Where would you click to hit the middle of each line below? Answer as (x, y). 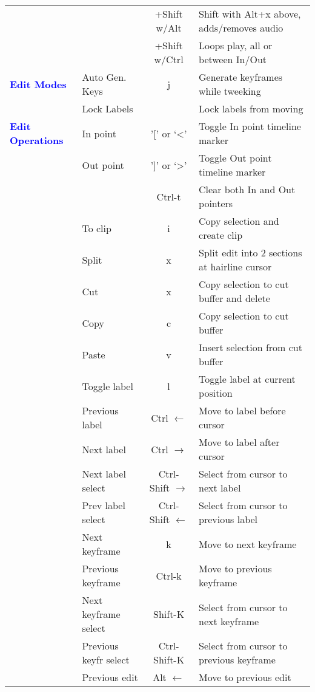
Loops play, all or (236, 45)
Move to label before (242, 410)
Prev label (104, 505)
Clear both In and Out (247, 189)
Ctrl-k (169, 575)
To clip (97, 228)
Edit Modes (38, 84)
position (216, 393)
